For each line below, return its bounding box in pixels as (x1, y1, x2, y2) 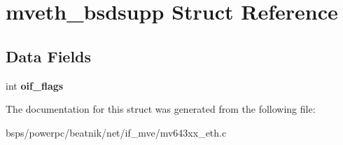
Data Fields (6, 45, 92, 67)
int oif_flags (6, 78, 64, 92)
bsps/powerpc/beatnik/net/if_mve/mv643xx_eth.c (6, 125, 227, 139)
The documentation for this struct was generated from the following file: (6, 102, 316, 116)
